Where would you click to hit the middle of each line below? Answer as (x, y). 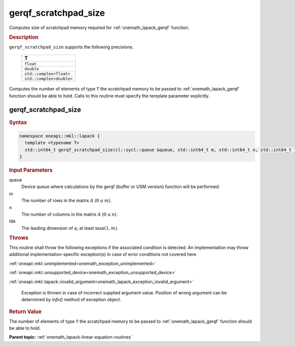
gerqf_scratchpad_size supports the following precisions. (71, 47)
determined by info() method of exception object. (71, 300)
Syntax (18, 122)
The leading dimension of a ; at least (58, 228)
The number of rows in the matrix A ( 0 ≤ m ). (66, 201)
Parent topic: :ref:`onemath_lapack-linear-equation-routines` (71, 337)
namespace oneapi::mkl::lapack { (60, 136)
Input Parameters (31, 170)
